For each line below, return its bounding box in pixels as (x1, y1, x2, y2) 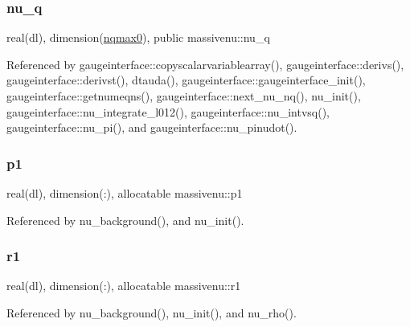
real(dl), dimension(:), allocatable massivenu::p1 (6, 185, 243, 201)
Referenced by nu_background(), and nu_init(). (6, 211, 244, 228)
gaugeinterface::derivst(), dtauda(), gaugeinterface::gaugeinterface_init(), (6, 72, 366, 88)
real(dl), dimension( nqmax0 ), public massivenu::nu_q (6, 29, 270, 46)
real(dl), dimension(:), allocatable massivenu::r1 (6, 277, 241, 294)
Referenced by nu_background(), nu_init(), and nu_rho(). (6, 305, 297, 321)
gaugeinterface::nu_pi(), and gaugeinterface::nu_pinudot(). (6, 119, 297, 136)
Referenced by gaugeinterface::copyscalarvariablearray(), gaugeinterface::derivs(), (6, 55, 404, 72)
